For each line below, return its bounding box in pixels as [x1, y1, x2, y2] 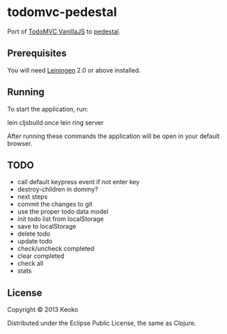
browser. [7, 139, 33, 147]
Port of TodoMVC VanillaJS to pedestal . [7, 27, 120, 36]
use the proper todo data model [17, 207, 109, 216]
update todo [17, 237, 53, 245]
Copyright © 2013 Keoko [7, 305, 79, 314]
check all [17, 259, 44, 268]
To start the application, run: [7, 105, 88, 113]
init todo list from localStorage [17, 215, 104, 223]
